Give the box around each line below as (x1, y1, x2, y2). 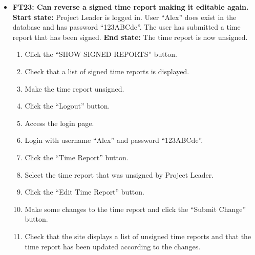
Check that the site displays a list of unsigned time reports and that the (25, 230, 251, 241)
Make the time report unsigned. (25, 83, 124, 94)
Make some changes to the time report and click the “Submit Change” (25, 203, 246, 214)
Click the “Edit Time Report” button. (25, 186, 144, 197)
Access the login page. (25, 117, 94, 128)
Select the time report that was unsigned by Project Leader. (25, 169, 214, 180)
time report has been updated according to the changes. (25, 241, 201, 251)
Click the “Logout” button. (25, 100, 110, 111)
